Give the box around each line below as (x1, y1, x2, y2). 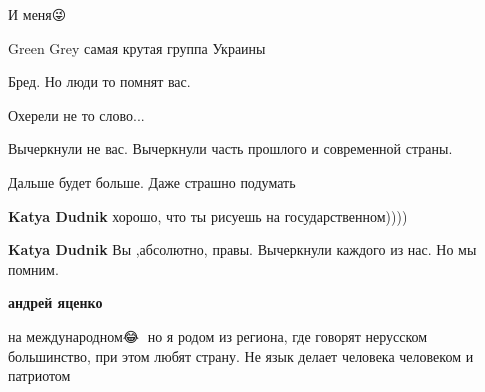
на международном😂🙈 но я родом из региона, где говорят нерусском (8, 325, 428, 346)
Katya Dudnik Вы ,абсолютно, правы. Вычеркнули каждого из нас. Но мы (8, 239, 477, 260)
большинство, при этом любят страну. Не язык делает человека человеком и (8, 345, 474, 366)
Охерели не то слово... (8, 104, 145, 125)
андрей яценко (8, 292, 103, 313)
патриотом (8, 365, 71, 386)
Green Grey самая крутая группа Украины (8, 37, 266, 58)
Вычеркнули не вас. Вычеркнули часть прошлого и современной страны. (8, 138, 453, 159)
